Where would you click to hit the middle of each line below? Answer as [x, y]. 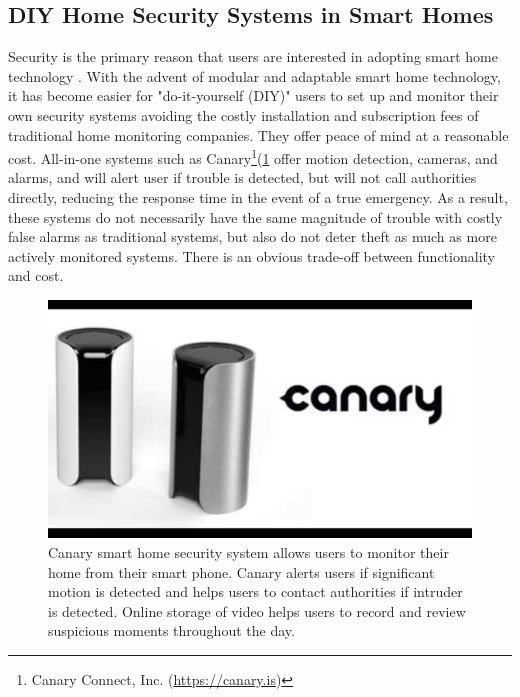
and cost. [36, 275]
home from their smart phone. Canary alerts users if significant [241, 571]
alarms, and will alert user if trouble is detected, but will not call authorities [242, 177]
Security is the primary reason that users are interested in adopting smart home [253, 56]
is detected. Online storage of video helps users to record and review [257, 610]
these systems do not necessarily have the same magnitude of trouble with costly [255, 216]
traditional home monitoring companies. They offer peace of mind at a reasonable [258, 134]
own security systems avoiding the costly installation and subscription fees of [243, 114]
